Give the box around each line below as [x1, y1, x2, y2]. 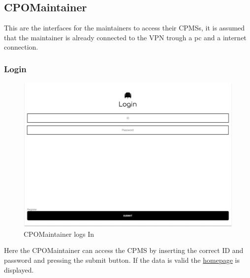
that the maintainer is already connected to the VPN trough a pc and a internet [4, 32, 247, 42]
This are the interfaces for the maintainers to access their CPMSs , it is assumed [4, 23, 245, 33]
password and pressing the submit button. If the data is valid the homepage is [4, 254, 240, 265]
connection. [4, 42, 38, 52]
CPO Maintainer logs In [24, 228, 94, 239]
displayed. [4, 264, 34, 275]
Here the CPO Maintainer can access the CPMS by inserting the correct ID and [4, 245, 244, 255]
